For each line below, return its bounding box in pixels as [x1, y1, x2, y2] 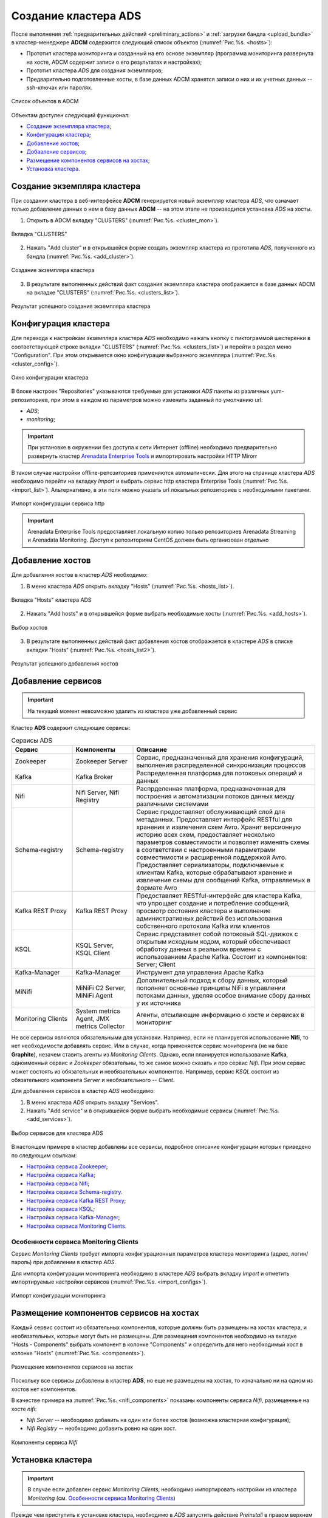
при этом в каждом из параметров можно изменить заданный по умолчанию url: [50, 396, 264, 403]
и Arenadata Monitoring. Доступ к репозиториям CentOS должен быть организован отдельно [27, 536, 269, 543]
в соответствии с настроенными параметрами [136, 845, 276, 854]
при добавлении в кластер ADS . [33, 1259, 117, 1266]
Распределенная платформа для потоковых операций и [136, 769, 302, 777]
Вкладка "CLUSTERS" [11, 231, 67, 238]
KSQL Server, [75, 941, 114, 950]
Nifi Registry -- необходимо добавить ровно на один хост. [26, 1424, 177, 1432]
